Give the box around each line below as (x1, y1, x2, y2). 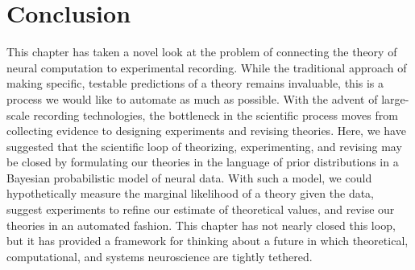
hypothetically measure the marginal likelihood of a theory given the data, (6, 185, 375, 202)
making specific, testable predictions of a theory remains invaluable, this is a (6, 75, 384, 92)
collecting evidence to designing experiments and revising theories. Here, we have (6, 122, 406, 139)
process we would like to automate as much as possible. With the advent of (6, 90, 378, 107)
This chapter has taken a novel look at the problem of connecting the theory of (6, 43, 397, 60)
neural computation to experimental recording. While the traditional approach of (6, 59, 407, 76)
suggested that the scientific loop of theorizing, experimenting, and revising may (6, 137, 402, 154)
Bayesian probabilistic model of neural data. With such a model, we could (6, 169, 372, 186)
